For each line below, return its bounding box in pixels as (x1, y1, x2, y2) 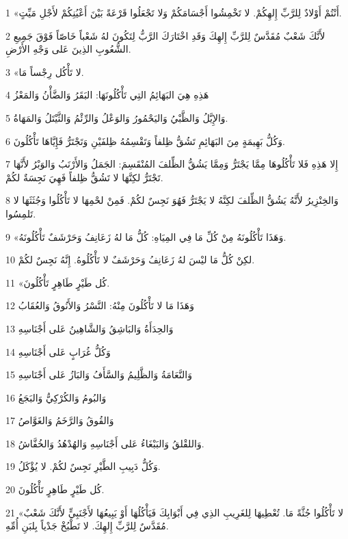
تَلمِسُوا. (5, 206, 36, 220)
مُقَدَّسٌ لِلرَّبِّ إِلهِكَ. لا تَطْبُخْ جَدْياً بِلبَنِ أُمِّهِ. (5, 518, 169, 533)
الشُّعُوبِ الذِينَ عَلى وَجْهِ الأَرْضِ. (5, 42, 131, 56)
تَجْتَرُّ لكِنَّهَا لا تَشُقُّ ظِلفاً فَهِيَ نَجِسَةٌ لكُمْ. (5, 170, 163, 184)
